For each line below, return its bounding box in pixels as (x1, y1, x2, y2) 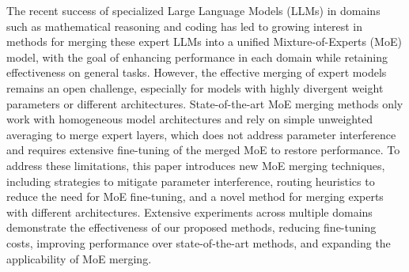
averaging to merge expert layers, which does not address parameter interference (6, 126, 396, 142)
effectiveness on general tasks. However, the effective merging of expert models (6, 64, 387, 81)
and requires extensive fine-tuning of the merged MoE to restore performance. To (6, 142, 400, 158)
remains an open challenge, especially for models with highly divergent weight (6, 79, 384, 96)
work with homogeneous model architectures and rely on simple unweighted (6, 111, 373, 127)
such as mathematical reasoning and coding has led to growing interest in (6, 17, 363, 34)
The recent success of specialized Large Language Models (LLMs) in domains (6, 2, 381, 18)
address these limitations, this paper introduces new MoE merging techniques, (6, 157, 385, 173)
